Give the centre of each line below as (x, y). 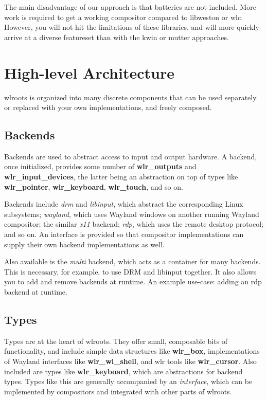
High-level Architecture (89, 72)
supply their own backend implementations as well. (84, 244)
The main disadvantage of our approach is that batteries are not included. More (130, 7)
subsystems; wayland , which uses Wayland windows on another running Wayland (132, 214)
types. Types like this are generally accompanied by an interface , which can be (128, 381)
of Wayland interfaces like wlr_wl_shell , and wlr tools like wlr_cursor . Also (130, 361)
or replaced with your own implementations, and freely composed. (108, 107)
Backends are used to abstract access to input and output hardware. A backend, (131, 156)
